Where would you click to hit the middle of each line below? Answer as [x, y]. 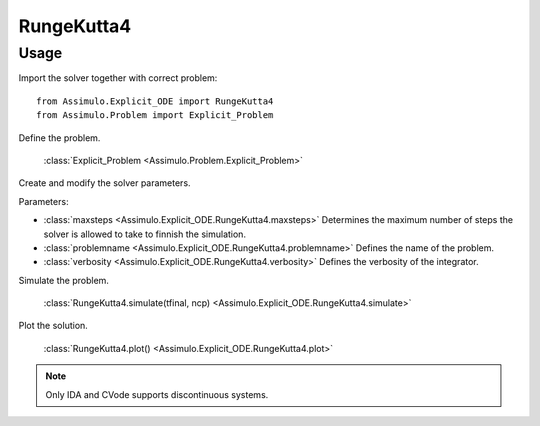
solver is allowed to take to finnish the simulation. [145, 234]
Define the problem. [59, 137]
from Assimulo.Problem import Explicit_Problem [155, 115]
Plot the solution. [53, 326]
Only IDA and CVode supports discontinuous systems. [157, 394]
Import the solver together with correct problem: [118, 78]
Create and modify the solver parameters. [104, 183]
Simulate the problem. [64, 280]
